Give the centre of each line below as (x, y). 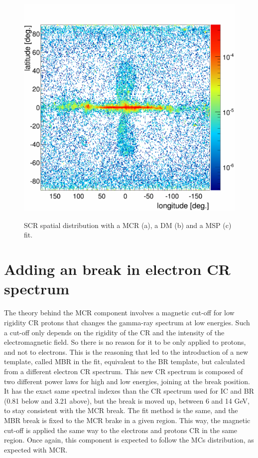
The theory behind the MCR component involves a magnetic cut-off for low (119, 313)
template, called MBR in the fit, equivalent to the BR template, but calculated (125, 361)
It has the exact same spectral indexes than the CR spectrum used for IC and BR (129, 391)
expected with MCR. (36, 449)
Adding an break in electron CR (117, 269)
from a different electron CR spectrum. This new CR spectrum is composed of (124, 371)
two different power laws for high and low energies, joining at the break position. (127, 381)
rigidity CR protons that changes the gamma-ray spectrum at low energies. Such (127, 322)
